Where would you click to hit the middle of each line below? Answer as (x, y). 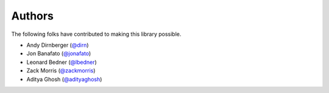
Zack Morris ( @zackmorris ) (61, 71)
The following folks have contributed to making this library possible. (96, 34)
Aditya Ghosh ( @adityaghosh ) (64, 79)
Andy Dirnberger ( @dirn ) (58, 45)
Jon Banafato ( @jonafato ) (59, 53)
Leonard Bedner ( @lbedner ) (62, 62)
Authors (33, 16)
